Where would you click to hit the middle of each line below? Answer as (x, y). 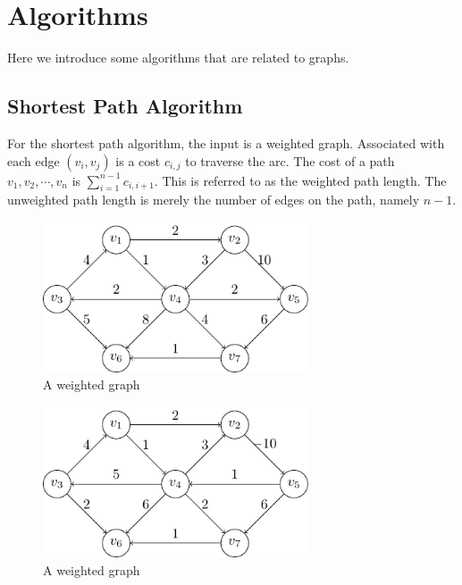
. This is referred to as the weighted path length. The (300, 180)
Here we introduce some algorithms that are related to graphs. (178, 58)
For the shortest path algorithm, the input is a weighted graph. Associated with (226, 142)
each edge (34, 160)
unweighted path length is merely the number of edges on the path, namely (214, 200)
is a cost (138, 160)
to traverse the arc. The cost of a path (290, 160)
